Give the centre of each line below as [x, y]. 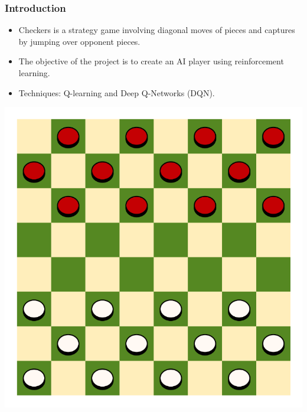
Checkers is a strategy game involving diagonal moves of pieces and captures [157, 30]
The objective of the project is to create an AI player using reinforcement [151, 61]
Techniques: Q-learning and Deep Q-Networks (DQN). [117, 92]
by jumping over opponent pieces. [79, 41]
